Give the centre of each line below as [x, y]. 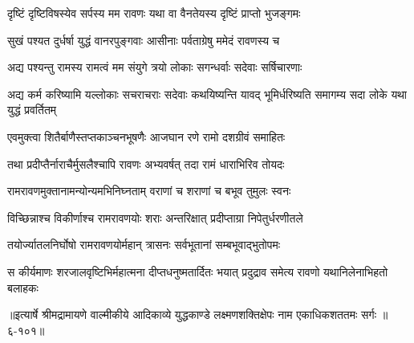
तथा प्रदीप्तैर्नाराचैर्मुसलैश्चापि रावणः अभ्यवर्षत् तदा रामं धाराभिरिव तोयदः [146, 163]
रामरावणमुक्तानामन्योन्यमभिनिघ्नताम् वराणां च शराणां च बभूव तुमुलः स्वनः [149, 191]
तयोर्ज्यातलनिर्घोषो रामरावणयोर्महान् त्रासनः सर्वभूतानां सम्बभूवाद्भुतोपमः [144, 245]
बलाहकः [23, 287]
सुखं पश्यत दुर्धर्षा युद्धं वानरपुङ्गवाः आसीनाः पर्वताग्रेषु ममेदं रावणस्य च [144, 40]
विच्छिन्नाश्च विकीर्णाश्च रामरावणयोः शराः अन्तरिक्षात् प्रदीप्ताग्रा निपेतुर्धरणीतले [155, 217]
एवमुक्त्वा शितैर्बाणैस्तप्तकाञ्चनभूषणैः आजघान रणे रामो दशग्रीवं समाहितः [146, 136]
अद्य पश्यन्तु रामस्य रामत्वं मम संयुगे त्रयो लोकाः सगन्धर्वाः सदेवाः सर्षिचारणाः [155, 67]
